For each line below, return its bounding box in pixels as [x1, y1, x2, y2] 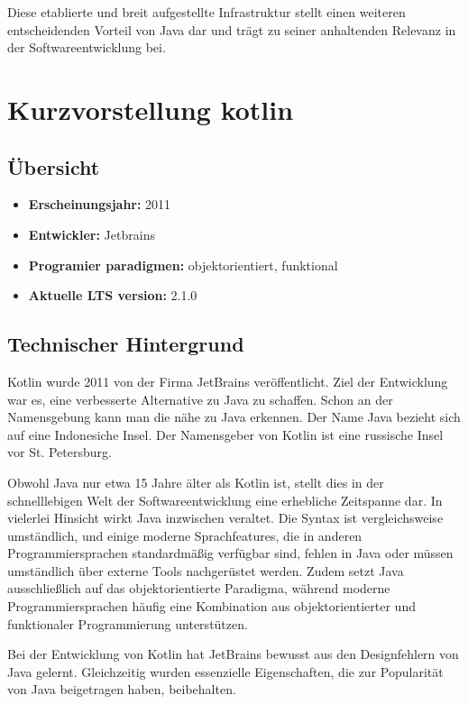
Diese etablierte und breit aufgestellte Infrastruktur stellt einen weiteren [7, 3, 406, 21]
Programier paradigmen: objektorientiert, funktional [28, 255, 338, 274]
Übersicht [7, 152, 100, 180]
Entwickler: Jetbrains [28, 224, 155, 243]
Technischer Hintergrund [7, 330, 244, 358]
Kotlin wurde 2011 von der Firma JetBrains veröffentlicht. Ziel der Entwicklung [7, 371, 448, 390]
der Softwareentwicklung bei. [7, 38, 166, 57]
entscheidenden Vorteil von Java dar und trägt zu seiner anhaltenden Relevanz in [7, 20, 456, 39]
